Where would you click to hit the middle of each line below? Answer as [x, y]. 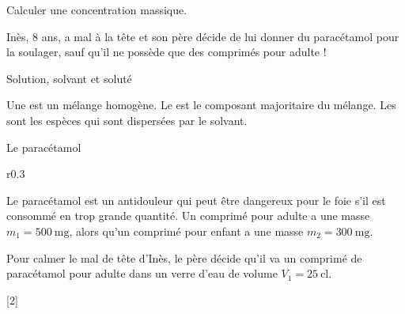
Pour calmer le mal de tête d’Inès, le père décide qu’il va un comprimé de [184, 257]
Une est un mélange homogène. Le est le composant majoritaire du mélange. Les [201, 105]
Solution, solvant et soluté [69, 78]
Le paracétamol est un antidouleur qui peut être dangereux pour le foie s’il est [196, 200]
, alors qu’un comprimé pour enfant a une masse [186, 231]
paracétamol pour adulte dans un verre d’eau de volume [142, 273]
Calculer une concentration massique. [97, 9]
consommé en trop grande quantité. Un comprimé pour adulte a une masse [188, 216]
